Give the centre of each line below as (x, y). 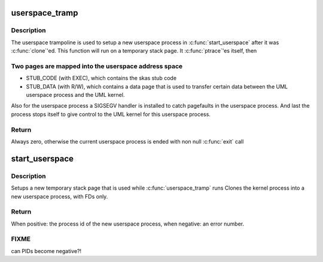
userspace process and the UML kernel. (75, 95)
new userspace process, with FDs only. (60, 196)
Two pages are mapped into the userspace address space (97, 66)
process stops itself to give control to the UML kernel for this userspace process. (111, 114)
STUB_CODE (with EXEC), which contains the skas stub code (101, 78)
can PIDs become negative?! (46, 251)
